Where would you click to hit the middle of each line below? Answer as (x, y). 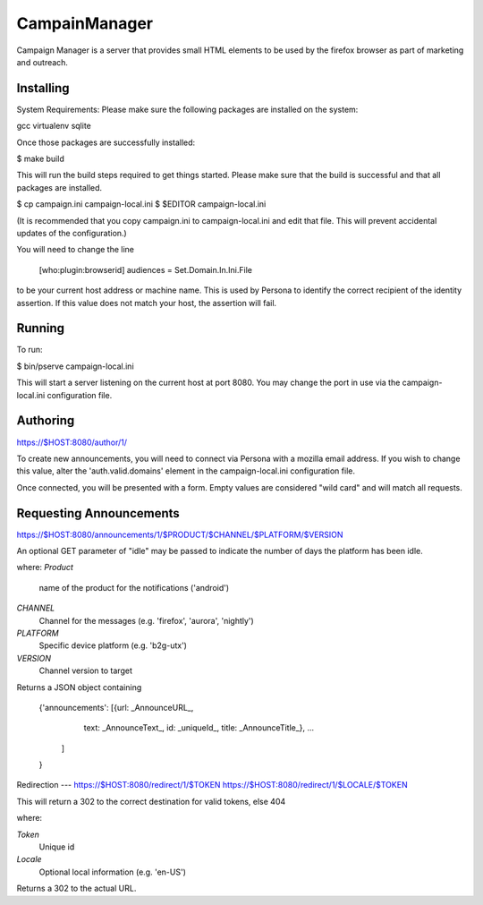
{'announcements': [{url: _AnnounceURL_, (116, 707)
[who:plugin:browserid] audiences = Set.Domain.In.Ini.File (145, 269)
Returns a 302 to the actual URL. (76, 888)
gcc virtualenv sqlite (54, 126)
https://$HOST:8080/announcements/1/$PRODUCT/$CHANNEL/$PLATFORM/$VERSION (180, 534)
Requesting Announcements (98, 513)
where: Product (45, 568)
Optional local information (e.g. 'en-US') (113, 872)
